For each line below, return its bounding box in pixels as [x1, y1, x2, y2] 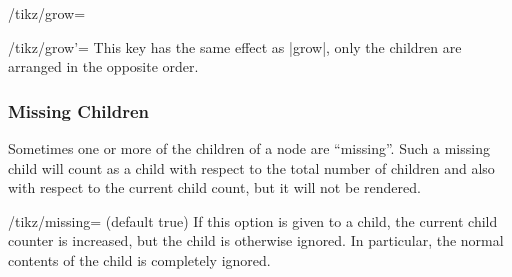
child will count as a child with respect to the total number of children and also [8, 157, 495, 178]
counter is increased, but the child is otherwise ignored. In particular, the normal [8, 230, 504, 251]
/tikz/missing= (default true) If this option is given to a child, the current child [8, 210, 498, 231]
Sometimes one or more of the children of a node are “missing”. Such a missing [8, 138, 490, 158]
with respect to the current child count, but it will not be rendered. [8, 177, 421, 198]
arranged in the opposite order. [8, 56, 199, 77]
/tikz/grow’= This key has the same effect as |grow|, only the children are [8, 36, 462, 57]
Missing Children [8, 98, 150, 123]
